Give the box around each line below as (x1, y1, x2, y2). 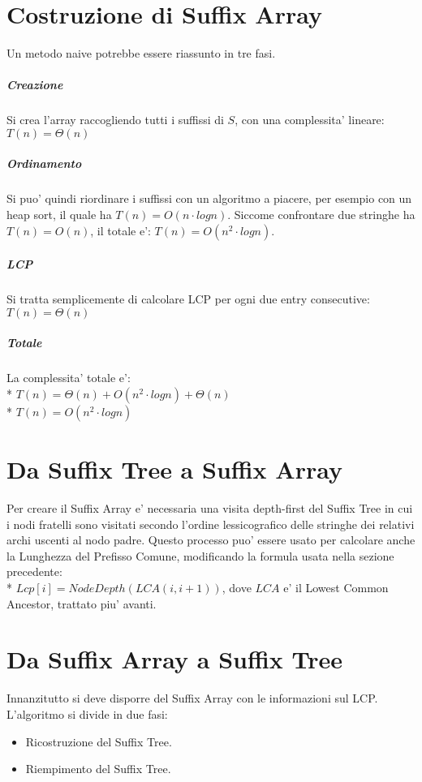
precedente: (6, 563, 62, 580)
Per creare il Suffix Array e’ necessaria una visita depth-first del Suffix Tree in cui (6, 500, 413, 517)
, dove (222, 579, 252, 596)
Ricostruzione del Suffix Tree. (25, 733, 172, 750)
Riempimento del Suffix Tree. (25, 760, 171, 777)
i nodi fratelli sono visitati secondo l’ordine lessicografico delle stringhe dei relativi (6, 515, 415, 532)
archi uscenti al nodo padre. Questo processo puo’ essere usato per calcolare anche (6, 531, 416, 548)
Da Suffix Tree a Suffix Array (6, 453, 342, 486)
